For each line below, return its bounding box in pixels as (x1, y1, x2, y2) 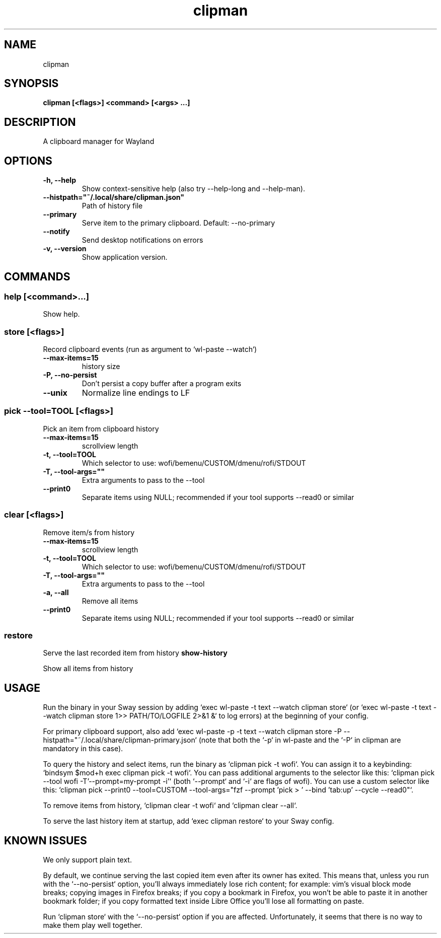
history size (82, 362, 120, 371)
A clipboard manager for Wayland (43, 137, 155, 146)
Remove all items (82, 596, 138, 605)
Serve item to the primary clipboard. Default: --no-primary (82, 219, 275, 228)
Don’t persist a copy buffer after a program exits (82, 379, 242, 388)
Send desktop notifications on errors (82, 236, 203, 245)
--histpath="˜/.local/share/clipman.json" (43, 193, 184, 202)
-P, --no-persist (43, 371, 97, 380)
